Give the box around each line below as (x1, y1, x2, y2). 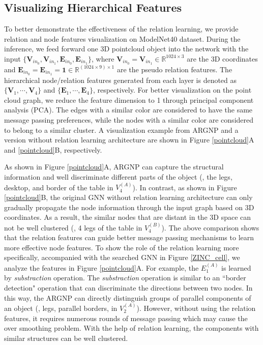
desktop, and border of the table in (4, 182, 113, 192)
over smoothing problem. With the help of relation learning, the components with (4, 323, 259, 333)
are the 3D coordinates (187, 53, 258, 64)
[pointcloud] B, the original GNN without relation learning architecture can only (4, 192, 253, 203)
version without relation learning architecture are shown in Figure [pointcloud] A (4, 134, 254, 145)
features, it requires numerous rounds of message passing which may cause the (4, 312, 248, 323)
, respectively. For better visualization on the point (93, 84, 252, 95)
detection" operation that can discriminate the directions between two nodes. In (4, 282, 253, 293)
